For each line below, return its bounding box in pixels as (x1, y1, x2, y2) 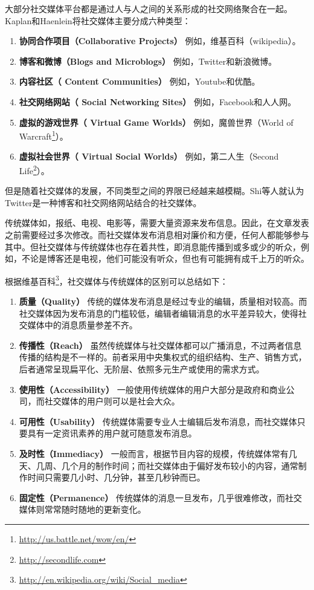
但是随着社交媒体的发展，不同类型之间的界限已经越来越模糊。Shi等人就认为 (5, 184, 304, 197)
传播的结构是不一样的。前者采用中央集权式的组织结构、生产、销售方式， (19, 351, 307, 363)
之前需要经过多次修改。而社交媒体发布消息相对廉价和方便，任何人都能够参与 (5, 229, 309, 241)
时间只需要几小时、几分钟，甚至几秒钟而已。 (27, 471, 205, 484)
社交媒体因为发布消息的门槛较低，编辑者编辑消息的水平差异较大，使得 (19, 306, 298, 319)
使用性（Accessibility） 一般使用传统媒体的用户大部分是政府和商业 (19, 383, 286, 395)
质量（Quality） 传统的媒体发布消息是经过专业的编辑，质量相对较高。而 (19, 295, 307, 308)
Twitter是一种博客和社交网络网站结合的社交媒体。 (5, 196, 202, 209)
